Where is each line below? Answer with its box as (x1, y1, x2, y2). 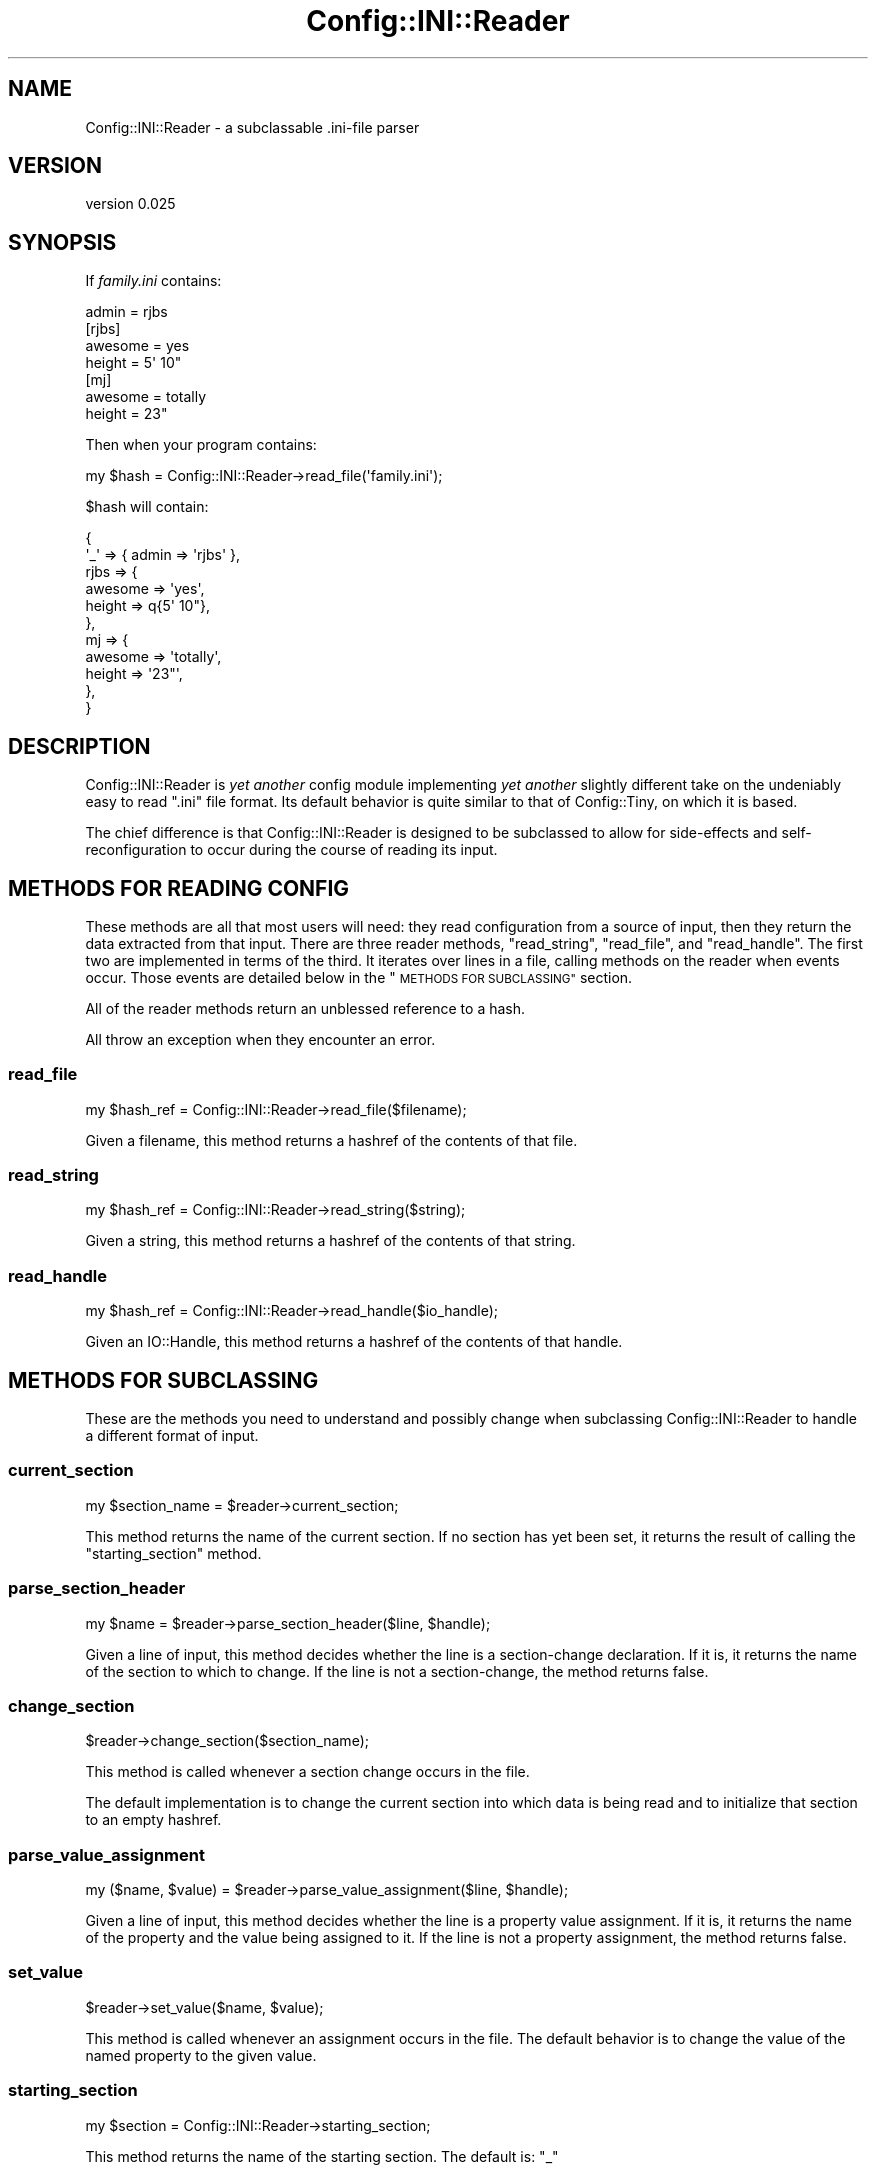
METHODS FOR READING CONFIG (8, 875, 350, 901)
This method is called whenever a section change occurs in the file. (85, 1763, 530, 1781)
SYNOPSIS (8, 229, 117, 255)
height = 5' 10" (85, 354, 182, 372)
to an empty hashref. (85, 1811, 222, 1829)
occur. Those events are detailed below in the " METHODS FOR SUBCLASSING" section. (85, 968, 633, 986)
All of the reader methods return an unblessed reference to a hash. (85, 999, 526, 1017)
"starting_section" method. (85, 1544, 262, 1562)
